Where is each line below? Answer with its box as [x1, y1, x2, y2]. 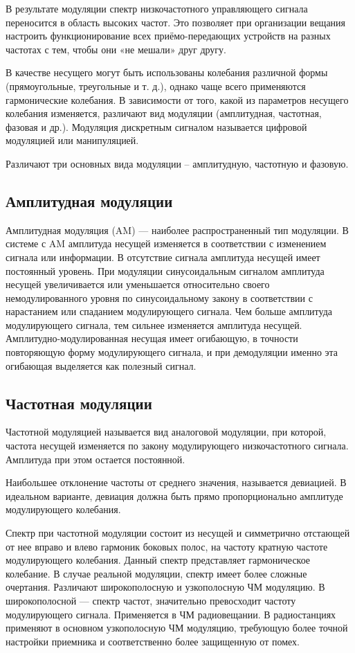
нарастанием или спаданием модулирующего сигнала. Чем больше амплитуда [6, 304, 332, 319]
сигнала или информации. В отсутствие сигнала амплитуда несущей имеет [6, 249, 320, 264]
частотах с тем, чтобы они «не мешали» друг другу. [6, 42, 226, 56]
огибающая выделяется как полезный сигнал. [6, 358, 197, 373]
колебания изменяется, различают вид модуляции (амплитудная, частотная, [6, 106, 322, 120]
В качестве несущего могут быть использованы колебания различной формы [6, 65, 328, 80]
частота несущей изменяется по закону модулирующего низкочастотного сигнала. [6, 438, 349, 453]
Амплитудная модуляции [6, 190, 173, 211]
